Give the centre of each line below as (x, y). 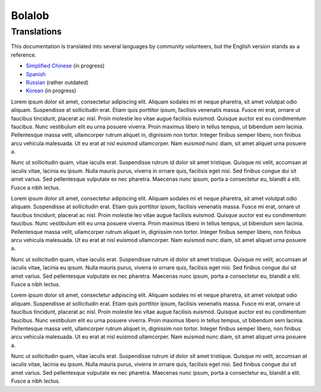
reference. (24, 55)
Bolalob (30, 15)
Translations (36, 32)
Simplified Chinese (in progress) (65, 66)
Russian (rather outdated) (57, 82)
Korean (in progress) (51, 91)
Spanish (36, 74)
